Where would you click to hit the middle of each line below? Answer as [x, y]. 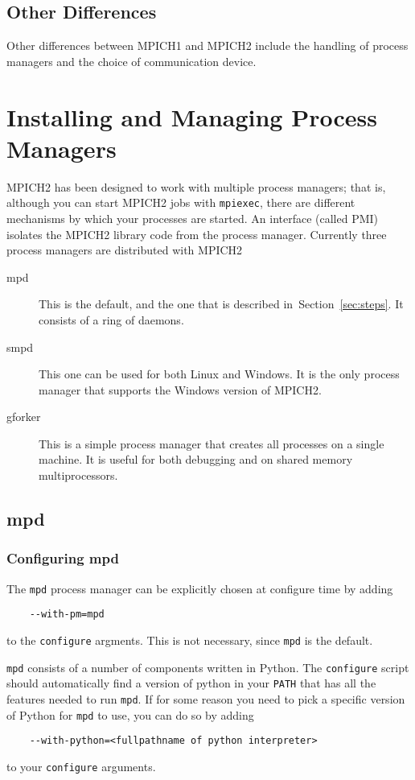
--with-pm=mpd [67, 615]
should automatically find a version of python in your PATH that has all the [191, 683]
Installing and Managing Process [192, 116]
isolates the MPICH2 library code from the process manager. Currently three [197, 234]
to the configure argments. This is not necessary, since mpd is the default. [190, 640]
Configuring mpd [63, 558]
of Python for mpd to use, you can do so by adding [130, 714]
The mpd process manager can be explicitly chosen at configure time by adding [200, 588]
